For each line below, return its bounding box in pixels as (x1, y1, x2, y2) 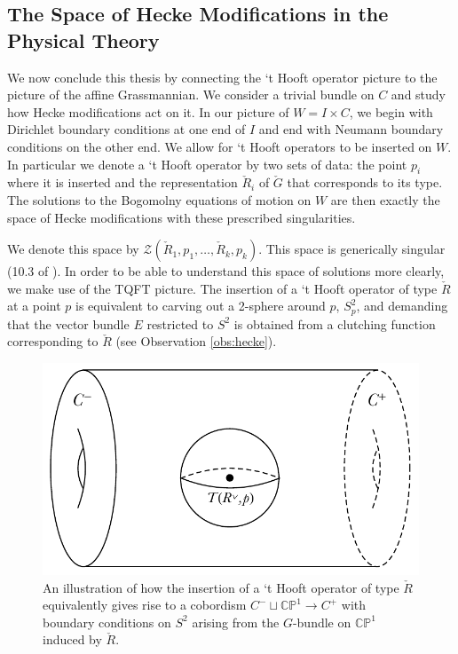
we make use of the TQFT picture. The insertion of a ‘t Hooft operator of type (7, 279, 438, 297)
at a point (7, 296, 61, 315)
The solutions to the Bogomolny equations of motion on (7, 190, 312, 209)
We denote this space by (7, 240, 139, 258)
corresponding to (7, 332, 99, 351)
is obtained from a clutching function (233, 314, 436, 333)
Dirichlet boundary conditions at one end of (7, 120, 246, 138)
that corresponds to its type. (287, 173, 443, 192)
